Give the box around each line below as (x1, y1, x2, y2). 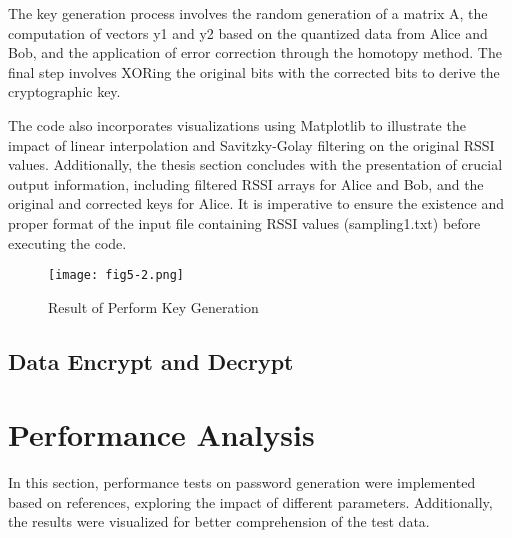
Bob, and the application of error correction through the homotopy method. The (8, 42, 502, 63)
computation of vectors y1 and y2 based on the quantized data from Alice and (8, 22, 488, 43)
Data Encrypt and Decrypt (8, 345, 294, 376)
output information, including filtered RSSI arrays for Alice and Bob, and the (8, 173, 484, 194)
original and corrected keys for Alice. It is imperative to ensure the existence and (8, 193, 504, 214)
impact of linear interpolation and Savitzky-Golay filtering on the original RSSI (8, 134, 495, 155)
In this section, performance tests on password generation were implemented (8, 472, 476, 493)
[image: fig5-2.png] (48, 268, 185, 283)
